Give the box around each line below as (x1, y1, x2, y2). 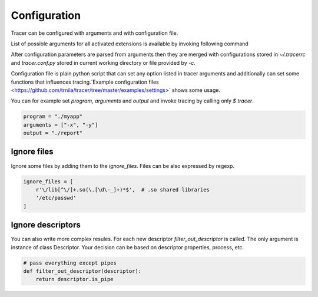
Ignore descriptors (11, 220, 81, 230)
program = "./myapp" (23, 113, 82, 120)
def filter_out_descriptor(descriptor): (23, 268, 141, 274)
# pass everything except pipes (23, 259, 117, 266)
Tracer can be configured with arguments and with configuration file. (11, 29, 178, 37)
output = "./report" (23, 130, 82, 137)
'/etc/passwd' (35, 194, 77, 202)
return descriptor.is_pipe (35, 276, 114, 283)
